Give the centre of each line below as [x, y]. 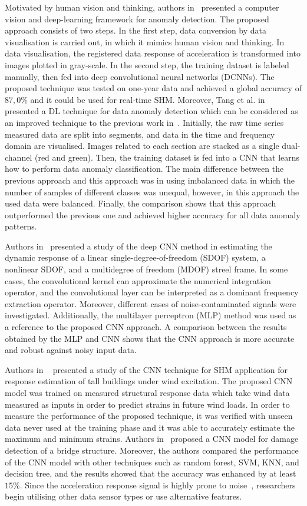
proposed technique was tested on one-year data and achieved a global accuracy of [153, 88]
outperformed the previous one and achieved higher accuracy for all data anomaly [153, 214]
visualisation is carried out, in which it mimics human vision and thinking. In [145, 41]
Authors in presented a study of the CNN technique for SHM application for [146, 369]
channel [19, 157]
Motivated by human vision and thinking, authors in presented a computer [142, 7]
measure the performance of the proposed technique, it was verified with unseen [149, 416]
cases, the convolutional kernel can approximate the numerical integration [138, 280]
